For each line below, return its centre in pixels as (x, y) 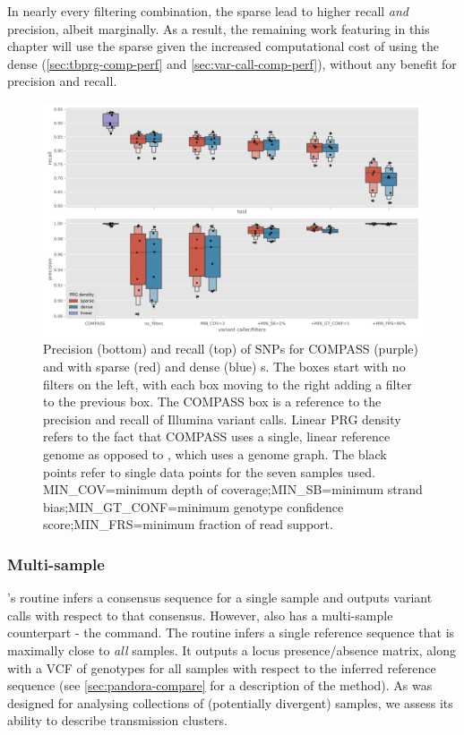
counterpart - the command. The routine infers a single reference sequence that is (231, 632)
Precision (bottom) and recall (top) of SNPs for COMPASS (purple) (231, 349)
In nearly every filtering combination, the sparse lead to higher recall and (208, 11)
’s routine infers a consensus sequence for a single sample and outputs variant (220, 598)
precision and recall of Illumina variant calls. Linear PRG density (222, 419)
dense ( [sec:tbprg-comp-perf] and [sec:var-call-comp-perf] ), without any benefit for (232, 63)
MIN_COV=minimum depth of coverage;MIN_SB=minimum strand (233, 489)
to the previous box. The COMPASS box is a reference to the (212, 402)
